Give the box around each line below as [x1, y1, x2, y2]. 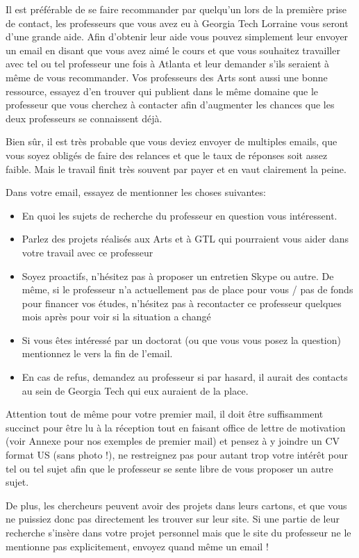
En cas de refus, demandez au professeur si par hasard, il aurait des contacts [22, 370, 348, 384]
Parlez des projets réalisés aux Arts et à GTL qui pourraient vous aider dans [22, 231, 349, 246]
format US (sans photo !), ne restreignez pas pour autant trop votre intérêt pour [6, 448, 348, 462]
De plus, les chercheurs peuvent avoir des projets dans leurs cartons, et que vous [6, 498, 347, 512]
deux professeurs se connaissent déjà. [6, 110, 162, 125]
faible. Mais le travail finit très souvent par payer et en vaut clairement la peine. [6, 161, 347, 176]
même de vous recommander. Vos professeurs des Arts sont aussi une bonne [6, 69, 328, 84]
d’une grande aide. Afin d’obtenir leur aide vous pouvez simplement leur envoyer [6, 29, 349, 44]
